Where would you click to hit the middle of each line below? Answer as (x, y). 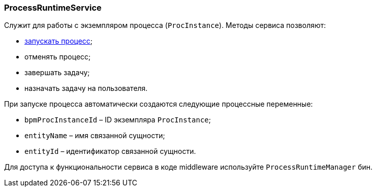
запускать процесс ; (59, 41)
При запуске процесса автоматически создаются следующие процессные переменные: (159, 104)
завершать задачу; (57, 73)
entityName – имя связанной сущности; (95, 136)
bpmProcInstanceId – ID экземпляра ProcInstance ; (118, 120)
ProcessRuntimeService (53, 8)
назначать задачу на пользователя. (86, 88)
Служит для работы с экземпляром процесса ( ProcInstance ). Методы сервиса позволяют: (165, 25)
